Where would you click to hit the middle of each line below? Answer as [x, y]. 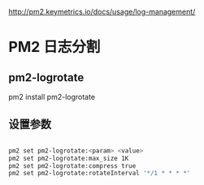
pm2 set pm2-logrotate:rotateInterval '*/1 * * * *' [100, 174]
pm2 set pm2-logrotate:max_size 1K [69, 158]
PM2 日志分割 [54, 47]
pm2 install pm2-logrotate [52, 97]
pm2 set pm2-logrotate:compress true [72, 166]
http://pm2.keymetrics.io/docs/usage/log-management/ [102, 12]
